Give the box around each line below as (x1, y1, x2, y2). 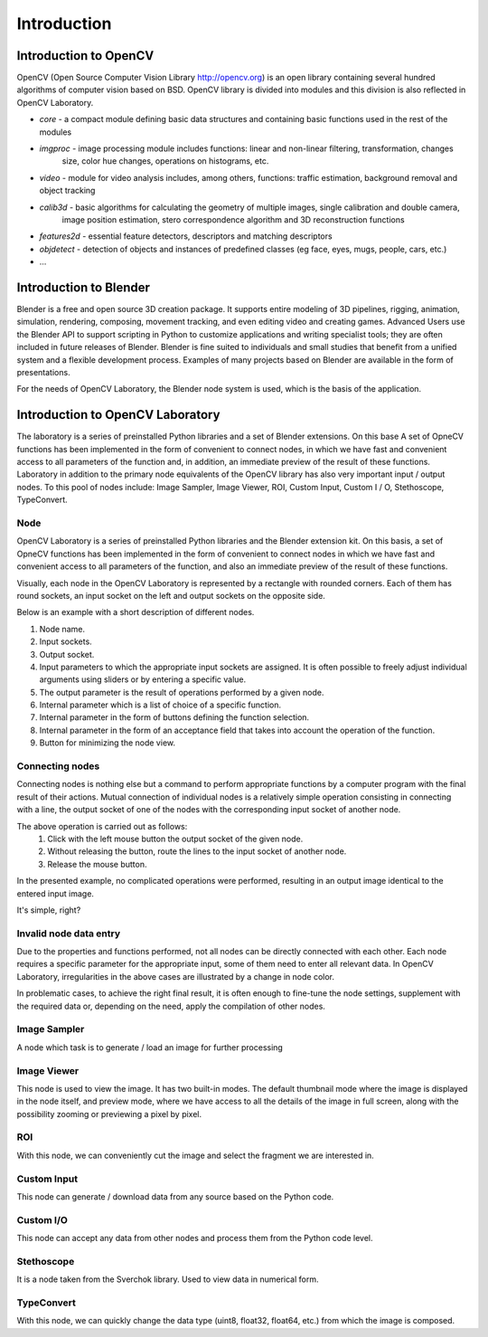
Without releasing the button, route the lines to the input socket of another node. (47, 846, 347, 857)
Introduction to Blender (16, 280, 151, 295)
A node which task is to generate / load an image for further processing (16, 1041, 284, 1053)
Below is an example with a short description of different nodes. (16, 607, 255, 618)
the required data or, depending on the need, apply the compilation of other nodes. (16, 1000, 325, 1011)
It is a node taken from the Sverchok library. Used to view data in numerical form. (16, 1274, 319, 1285)
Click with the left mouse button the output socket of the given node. (47, 833, 304, 844)
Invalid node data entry (16, 927, 121, 940)
